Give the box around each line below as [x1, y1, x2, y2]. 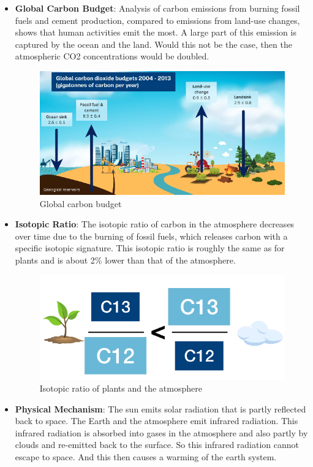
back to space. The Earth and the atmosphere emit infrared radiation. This [15, 414, 298, 427]
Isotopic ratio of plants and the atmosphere [39, 382, 202, 395]
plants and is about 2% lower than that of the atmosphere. [15, 253, 236, 266]
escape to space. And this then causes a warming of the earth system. [15, 450, 277, 463]
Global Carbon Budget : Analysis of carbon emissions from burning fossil [15, 2, 300, 14]
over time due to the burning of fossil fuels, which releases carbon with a [15, 229, 288, 242]
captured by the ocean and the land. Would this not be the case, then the [15, 37, 292, 50]
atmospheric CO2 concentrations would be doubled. [15, 50, 209, 63]
